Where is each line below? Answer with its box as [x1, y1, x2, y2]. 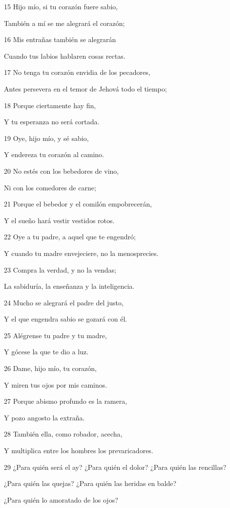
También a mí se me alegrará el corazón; [4, 18, 125, 28]
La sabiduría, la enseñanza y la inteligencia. [4, 281, 135, 291]
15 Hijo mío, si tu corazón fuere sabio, [4, 1, 118, 11]
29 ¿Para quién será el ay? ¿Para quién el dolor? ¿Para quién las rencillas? [4, 462, 227, 472]
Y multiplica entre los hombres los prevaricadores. [4, 445, 153, 456]
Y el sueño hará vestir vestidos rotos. [4, 215, 115, 225]
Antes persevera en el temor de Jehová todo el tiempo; [4, 83, 167, 93]
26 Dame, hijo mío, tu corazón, [4, 363, 97, 373]
